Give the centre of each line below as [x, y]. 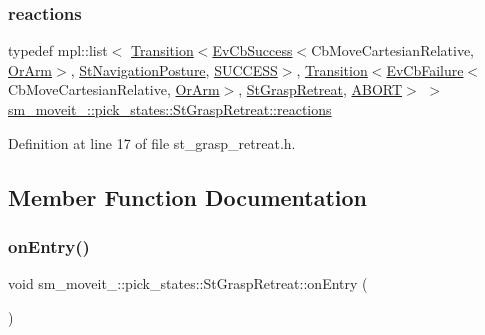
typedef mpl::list [58, 50]
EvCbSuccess [252, 50]
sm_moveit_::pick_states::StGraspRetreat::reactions [170, 109]
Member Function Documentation [188, 196]
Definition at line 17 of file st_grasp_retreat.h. [152, 142]
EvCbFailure [425, 69]
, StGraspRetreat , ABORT [320, 89]
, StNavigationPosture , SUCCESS [174, 69]
